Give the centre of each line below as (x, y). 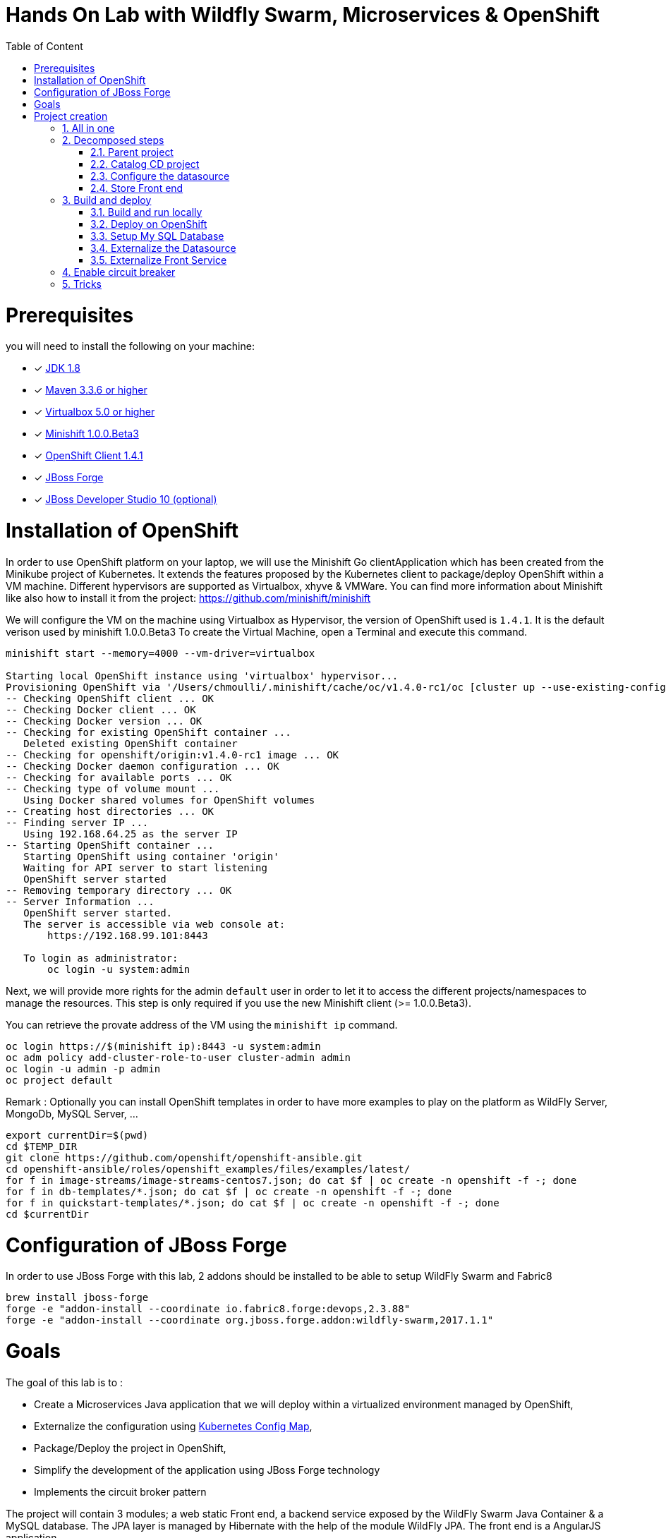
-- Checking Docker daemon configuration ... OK (143, 766)
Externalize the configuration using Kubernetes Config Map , (173, 1426)
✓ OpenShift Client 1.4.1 (89, 456)
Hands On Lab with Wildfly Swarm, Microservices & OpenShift (303, 15)
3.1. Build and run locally (146, 212)
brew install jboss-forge (77, 1298)
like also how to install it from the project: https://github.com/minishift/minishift (188, 598)
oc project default (59, 1080)
